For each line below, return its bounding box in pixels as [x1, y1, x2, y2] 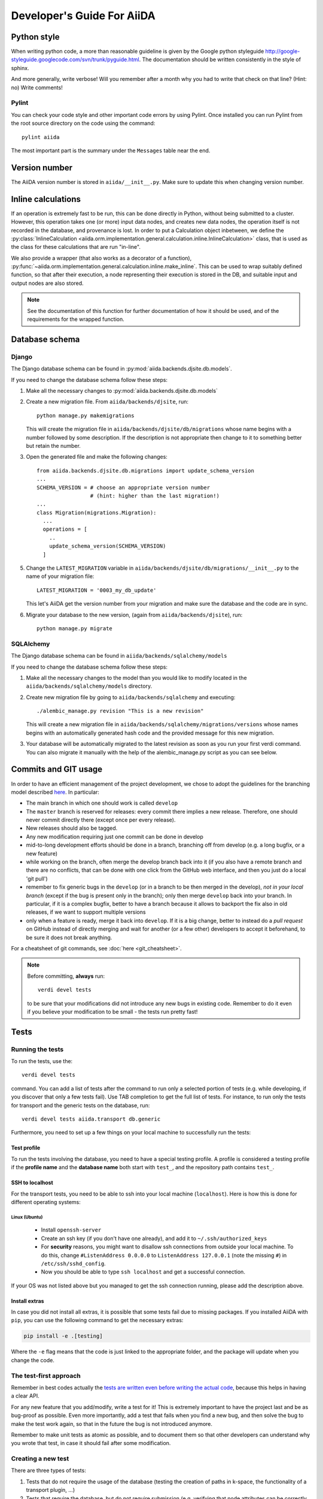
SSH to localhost [11, 1179, 53, 1187]
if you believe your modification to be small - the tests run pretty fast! [27, 1008, 198, 1015]
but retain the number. [26, 442, 81, 449]
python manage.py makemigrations [36, 412, 135, 419]
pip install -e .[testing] [23, 1333, 103, 1340]
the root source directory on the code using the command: [11, 120, 156, 127]
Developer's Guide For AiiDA [11, 9, 156, 22]
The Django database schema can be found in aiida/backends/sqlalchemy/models [11, 652, 227, 660]
